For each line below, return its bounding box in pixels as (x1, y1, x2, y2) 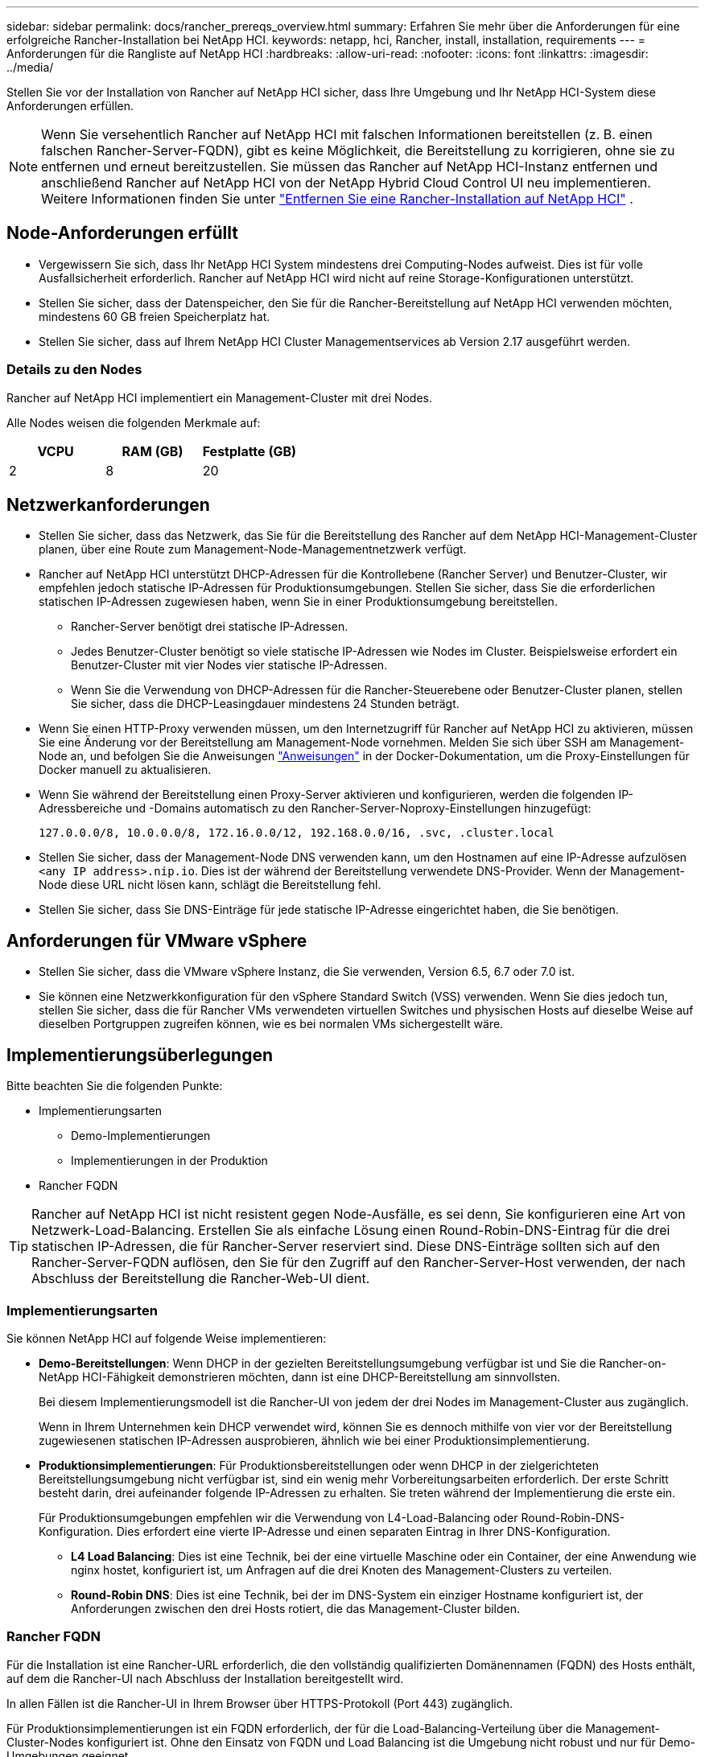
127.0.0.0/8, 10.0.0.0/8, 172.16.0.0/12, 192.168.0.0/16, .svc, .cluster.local (39, 826, 555, 840)
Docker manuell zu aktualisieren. (39, 763, 212, 777)
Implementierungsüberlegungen (6, 1044, 274, 1065)
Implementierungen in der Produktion (71, 1154, 268, 1168)
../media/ (6, 60, 54, 74)
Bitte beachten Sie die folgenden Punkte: (6, 1079, 223, 1093)
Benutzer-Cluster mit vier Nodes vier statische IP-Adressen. (71, 658, 388, 673)
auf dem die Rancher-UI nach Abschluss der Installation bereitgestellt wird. (6, 1671, 404, 1685)
